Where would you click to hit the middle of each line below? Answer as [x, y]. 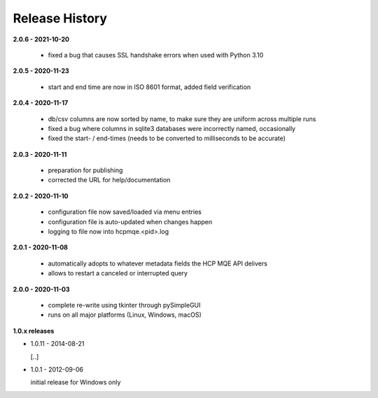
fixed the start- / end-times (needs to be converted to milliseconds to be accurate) [167, 138]
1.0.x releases [34, 331]
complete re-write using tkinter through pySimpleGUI [124, 305]
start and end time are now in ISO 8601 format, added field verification [149, 87]
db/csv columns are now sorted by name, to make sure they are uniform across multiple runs [182, 118]
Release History [60, 18]
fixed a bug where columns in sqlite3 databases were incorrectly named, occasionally [172, 128]
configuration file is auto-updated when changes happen [130, 221]
